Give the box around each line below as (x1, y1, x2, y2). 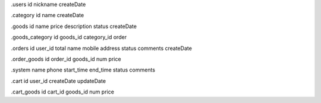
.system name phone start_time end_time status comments (11, 66, 156, 74)
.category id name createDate (11, 12, 84, 19)
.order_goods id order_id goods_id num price (11, 55, 121, 63)
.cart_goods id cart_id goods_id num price (11, 88, 114, 95)
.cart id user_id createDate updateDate (11, 77, 106, 85)
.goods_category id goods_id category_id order (11, 33, 127, 41)
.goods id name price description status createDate (11, 23, 137, 30)
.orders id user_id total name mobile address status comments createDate (11, 45, 193, 52)
